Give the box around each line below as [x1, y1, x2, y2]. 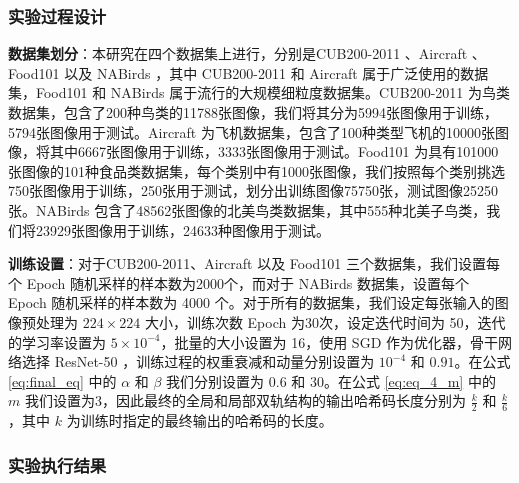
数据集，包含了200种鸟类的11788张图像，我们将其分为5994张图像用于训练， [8, 102, 498, 122]
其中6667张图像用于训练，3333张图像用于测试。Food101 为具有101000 [49, 141, 499, 162]
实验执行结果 [8, 452, 107, 477]
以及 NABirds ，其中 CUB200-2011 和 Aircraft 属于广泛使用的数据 [64, 62, 489, 83]
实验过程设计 [8, 3, 107, 28]
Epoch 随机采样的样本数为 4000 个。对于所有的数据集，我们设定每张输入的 [8, 292, 495, 313]
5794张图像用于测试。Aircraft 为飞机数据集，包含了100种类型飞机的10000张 [8, 121, 495, 142]
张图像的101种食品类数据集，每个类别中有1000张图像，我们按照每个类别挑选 [8, 160, 505, 181]
